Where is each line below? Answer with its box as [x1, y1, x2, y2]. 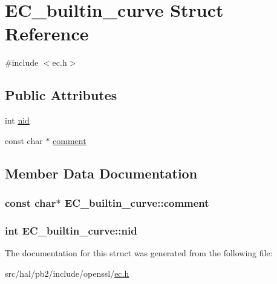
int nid [5, 114, 30, 127]
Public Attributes [5, 86, 117, 104]
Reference [5, 21, 89, 46]
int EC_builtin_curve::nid [5, 222, 137, 238]
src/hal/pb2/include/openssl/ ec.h [5, 267, 129, 279]
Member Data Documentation [5, 163, 198, 182]
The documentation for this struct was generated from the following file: [5, 247, 273, 259]
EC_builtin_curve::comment [64, 195, 209, 210]
